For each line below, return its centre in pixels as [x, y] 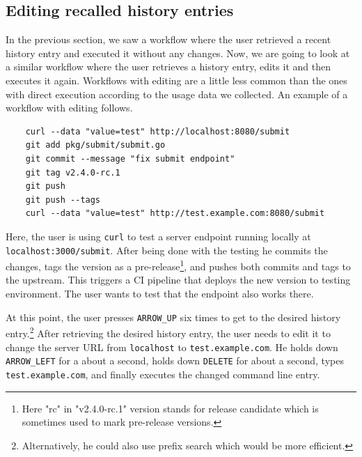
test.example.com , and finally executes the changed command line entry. [163, 374]
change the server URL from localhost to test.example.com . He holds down [172, 347]
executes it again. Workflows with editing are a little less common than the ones [176, 80]
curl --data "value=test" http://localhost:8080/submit [158, 131]
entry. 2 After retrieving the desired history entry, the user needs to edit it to [168, 332]
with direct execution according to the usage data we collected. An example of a [177, 94]
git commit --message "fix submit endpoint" [130, 158]
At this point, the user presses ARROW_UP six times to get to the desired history [173, 317]
